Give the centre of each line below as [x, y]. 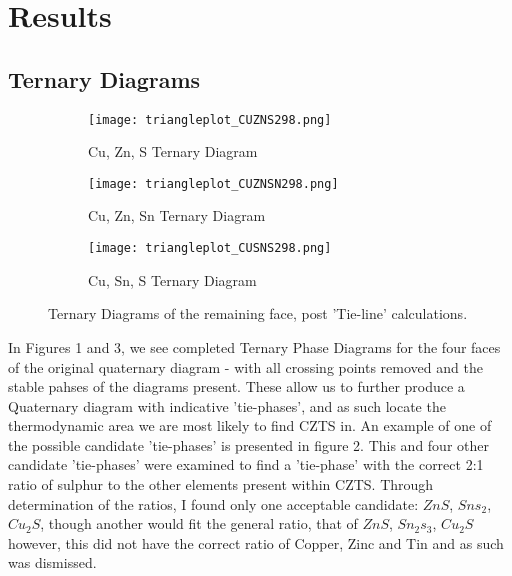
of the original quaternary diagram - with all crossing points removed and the [245, 366]
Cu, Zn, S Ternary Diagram [173, 151]
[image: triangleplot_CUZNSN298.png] [213, 183]
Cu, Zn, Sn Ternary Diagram [177, 215]
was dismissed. [52, 562]
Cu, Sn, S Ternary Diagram [172, 279]
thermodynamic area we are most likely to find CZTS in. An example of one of [250, 425]
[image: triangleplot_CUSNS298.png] [210, 248]
